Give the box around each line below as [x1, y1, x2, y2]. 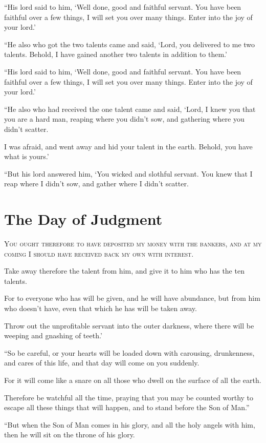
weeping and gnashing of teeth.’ [4, 330, 102, 341]
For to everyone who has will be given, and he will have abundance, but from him [4, 293, 260, 303]
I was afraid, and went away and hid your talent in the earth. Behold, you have [4, 141, 253, 151]
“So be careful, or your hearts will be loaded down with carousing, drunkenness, [4, 347, 255, 358]
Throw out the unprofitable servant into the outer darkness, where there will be [4, 320, 254, 331]
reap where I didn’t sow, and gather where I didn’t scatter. [4, 178, 189, 189]
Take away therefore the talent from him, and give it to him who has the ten [4, 265, 245, 276]
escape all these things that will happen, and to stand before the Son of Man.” [4, 402, 250, 413]
